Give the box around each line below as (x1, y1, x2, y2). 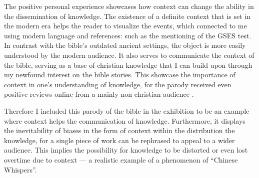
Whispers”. (4, 164, 37, 175)
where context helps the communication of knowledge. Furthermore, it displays (4, 115, 245, 126)
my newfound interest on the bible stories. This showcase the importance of (4, 69, 235, 80)
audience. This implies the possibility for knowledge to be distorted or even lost (4, 145, 248, 155)
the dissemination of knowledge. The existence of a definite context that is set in (4, 10, 251, 21)
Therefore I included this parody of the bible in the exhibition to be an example (4, 105, 249, 116)
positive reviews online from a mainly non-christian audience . (4, 89, 194, 99)
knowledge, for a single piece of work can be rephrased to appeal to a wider (4, 135, 235, 145)
